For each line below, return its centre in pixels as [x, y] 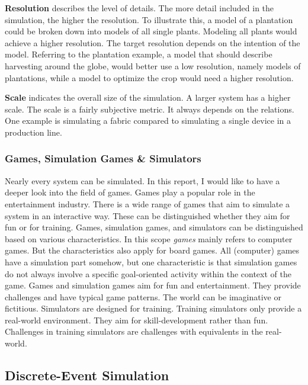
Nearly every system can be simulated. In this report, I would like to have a [142, 180]
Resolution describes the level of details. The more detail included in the [139, 8]
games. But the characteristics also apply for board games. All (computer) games [152, 250]
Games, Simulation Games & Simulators [103, 158]
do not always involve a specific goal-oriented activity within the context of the [148, 273]
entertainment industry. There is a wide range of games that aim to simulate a [147, 203]
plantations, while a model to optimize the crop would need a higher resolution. [149, 77]
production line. [33, 132]
